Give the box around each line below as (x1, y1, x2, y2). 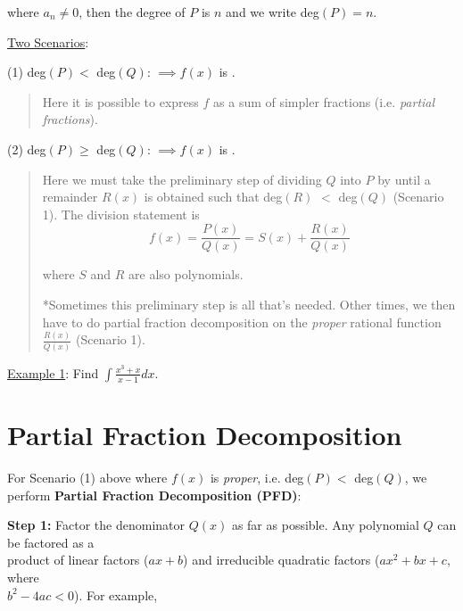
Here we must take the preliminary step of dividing (42, 169, 322, 188)
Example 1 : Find (7, 363, 99, 382)
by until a (377, 169, 431, 188)
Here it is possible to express (42, 92, 199, 111)
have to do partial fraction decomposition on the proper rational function (42, 312, 442, 331)
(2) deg (7, 139, 46, 158)
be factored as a (7, 533, 95, 551)
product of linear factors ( (7, 550, 149, 569)
